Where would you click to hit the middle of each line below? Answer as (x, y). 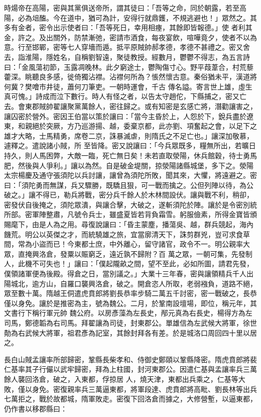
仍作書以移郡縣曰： (36, 408)
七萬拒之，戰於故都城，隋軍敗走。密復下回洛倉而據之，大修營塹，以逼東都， (130, 399)
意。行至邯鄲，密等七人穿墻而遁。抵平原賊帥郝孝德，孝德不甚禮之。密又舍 (127, 47)
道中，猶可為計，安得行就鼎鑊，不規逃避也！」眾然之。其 (162, 17)
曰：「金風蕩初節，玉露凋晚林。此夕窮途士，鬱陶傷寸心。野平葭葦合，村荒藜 (129, 67)
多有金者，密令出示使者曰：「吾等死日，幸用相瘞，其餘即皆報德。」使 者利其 (128, 27)
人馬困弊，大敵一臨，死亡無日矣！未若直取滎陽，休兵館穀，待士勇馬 (144, 155)
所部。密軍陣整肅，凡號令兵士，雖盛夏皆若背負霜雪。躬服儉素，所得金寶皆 (127, 214)
